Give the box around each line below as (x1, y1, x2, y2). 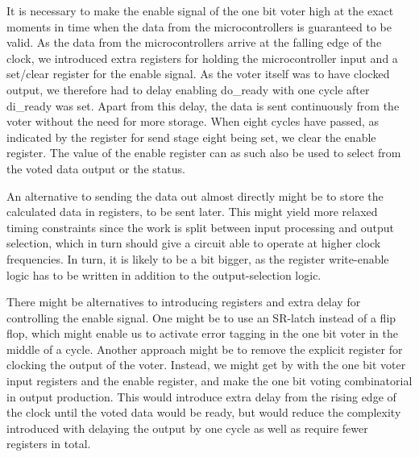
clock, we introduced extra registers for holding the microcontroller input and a (6, 49, 398, 66)
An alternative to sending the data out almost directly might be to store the (6, 187, 384, 204)
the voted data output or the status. (6, 160, 185, 177)
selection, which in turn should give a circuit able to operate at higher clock (6, 235, 381, 251)
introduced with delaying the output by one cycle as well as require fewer (6, 419, 368, 436)
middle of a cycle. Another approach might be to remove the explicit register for (6, 340, 403, 357)
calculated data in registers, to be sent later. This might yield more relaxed (6, 203, 378, 220)
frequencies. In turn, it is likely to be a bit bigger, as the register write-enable (6, 250, 389, 267)
